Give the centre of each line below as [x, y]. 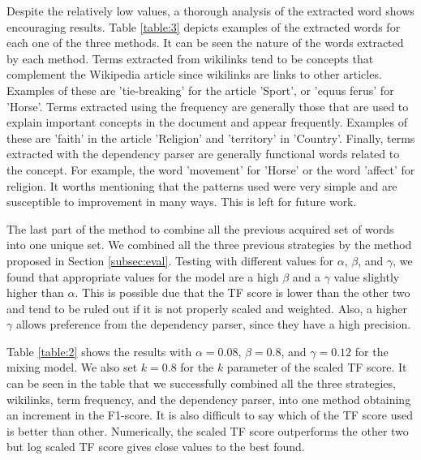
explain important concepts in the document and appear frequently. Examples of [207, 122]
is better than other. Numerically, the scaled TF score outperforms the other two [208, 430]
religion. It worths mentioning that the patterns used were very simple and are [202, 185]
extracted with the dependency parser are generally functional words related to [203, 154]
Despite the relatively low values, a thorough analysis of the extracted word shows [210, 11]
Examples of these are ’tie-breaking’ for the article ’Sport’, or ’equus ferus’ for [200, 90]
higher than [35, 292]
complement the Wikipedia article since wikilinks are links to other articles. [194, 74]
